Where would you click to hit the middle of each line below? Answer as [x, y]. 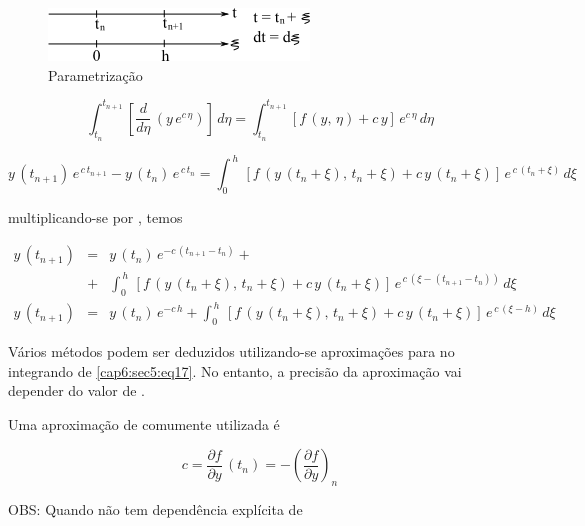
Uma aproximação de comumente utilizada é [144, 423]
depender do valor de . [76, 390]
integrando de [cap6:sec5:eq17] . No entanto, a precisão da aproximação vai [235, 370]
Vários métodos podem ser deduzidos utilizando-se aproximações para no [231, 350]
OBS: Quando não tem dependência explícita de [155, 509]
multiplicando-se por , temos [95, 217]
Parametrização [95, 74]
